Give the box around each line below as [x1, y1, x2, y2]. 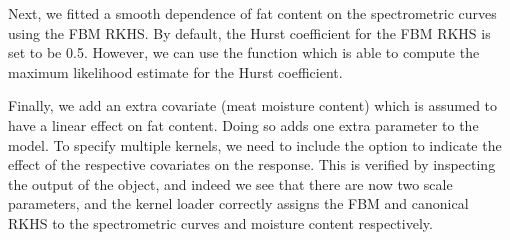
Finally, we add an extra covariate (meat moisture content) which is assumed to [8, 95, 498, 116]
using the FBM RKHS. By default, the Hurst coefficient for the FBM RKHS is [8, 22, 491, 43]
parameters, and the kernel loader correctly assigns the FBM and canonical [8, 193, 469, 214]
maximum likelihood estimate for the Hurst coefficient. [8, 61, 343, 82]
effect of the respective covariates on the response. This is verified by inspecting [8, 154, 496, 175]
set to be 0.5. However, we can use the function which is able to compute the [8, 42, 480, 63]
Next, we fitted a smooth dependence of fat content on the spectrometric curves [8, 3, 497, 23]
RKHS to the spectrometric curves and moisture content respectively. [8, 212, 433, 233]
